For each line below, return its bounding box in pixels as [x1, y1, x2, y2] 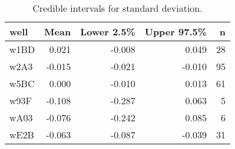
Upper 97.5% [144, 25, 207, 38]
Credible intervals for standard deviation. [32, 1, 203, 15]
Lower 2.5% [80, 25, 135, 38]
